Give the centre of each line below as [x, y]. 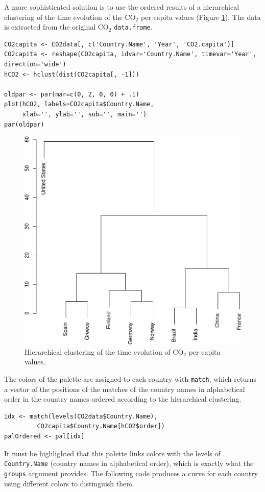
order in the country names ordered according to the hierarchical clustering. [123, 399]
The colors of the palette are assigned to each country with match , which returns [130, 379]
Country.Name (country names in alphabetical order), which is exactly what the [129, 463]
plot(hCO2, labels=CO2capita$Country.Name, [79, 104]
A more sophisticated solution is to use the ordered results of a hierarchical [122, 7]
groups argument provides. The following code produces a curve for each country [131, 473]
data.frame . [133, 27]
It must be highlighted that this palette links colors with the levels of [112, 453]
